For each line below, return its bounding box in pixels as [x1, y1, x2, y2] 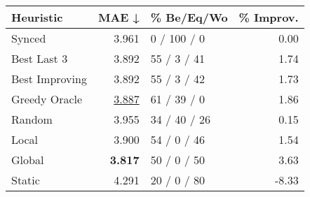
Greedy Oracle [11, 91, 83, 107]
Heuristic [11, 9, 63, 25]
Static [11, 172, 40, 188]
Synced [11, 30, 46, 46]
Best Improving [11, 71, 87, 87]
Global [11, 152, 44, 168]
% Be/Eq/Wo [150, 9, 228, 25]
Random [11, 111, 53, 127]
